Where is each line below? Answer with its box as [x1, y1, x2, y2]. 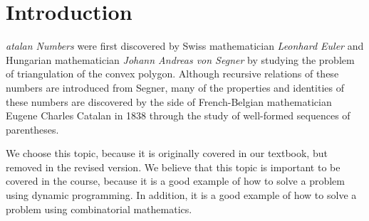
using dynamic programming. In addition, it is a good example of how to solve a [6, 188, 357, 203]
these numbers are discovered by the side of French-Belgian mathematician [6, 94, 332, 109]
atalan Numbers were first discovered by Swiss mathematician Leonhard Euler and [6, 38, 364, 53]
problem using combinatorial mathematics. [6, 201, 192, 216]
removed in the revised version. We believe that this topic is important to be [6, 159, 341, 174]
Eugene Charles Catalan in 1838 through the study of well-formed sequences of [6, 108, 350, 123]
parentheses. [6, 122, 59, 136]
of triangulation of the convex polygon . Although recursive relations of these [6, 66, 339, 81]
